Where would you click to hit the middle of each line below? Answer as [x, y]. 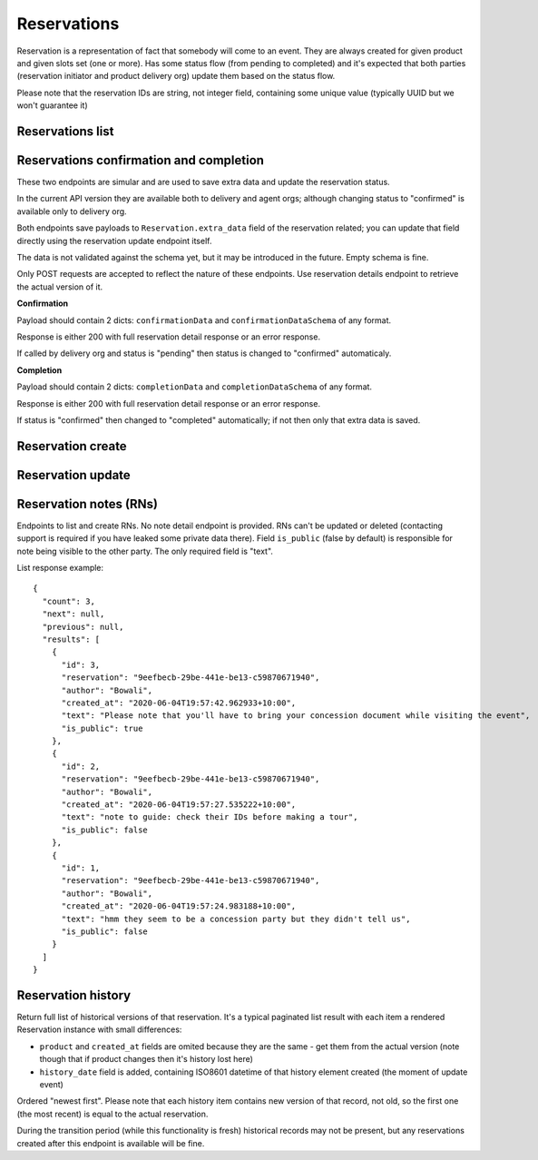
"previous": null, [83, 627]
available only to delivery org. [72, 211]
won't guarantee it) [52, 105]
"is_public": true [102, 728]
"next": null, [73, 614]
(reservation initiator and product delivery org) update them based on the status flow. [176, 76]
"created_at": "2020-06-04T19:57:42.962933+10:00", [179, 703]
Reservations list [65, 131]
